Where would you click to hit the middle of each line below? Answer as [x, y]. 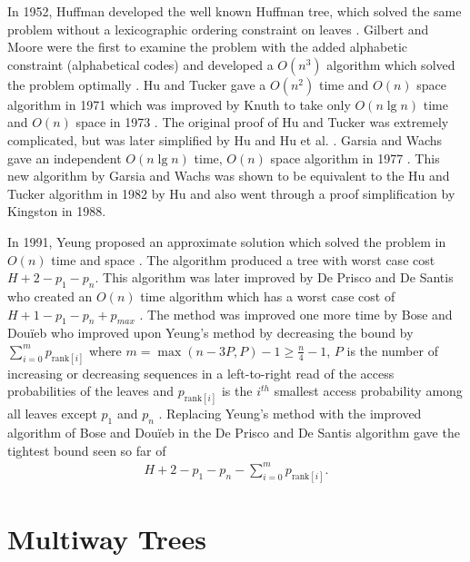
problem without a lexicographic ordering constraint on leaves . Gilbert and [218, 29]
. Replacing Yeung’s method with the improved [290, 414]
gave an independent [65, 158]
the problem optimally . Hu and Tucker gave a [137, 84]
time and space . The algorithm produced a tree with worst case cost [243, 259]
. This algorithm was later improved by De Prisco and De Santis [274, 277]
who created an [50, 296]
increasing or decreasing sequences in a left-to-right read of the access [201, 373]
